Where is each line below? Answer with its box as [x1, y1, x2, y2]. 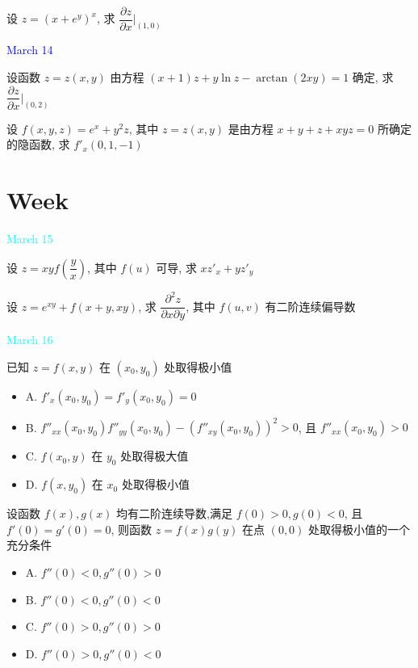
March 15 [6, 230, 53, 247]
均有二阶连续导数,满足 [116, 505, 232, 522]
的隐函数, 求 [6, 136, 70, 153]
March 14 [6, 41, 53, 58]
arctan [256, 72, 288, 84]
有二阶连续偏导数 [265, 297, 356, 314]
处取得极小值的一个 [308, 520, 411, 537]
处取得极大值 [120, 447, 189, 464]
